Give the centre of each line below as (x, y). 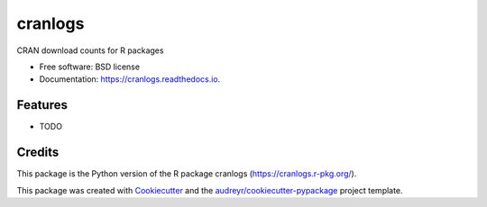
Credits (38, 153)
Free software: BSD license (89, 67)
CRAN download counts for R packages (90, 50)
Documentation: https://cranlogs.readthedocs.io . (130, 79)
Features (42, 105)
